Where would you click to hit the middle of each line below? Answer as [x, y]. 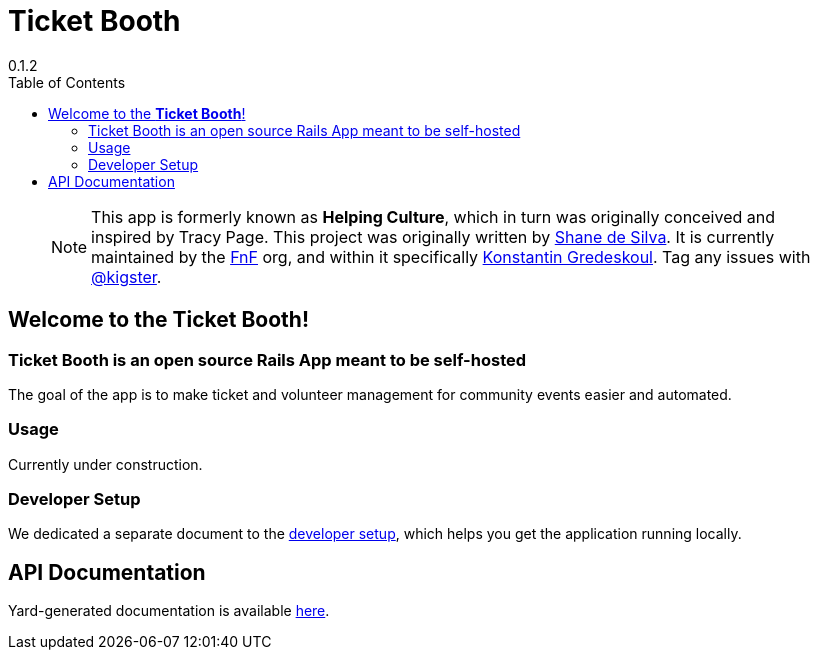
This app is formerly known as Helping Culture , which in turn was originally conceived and [433, 216]
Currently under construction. [105, 464]
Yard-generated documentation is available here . [169, 611]
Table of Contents [67, 82]
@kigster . [126, 276]
